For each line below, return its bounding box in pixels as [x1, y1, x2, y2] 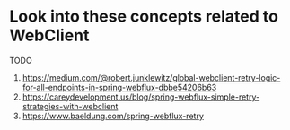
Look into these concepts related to [9, 6, 278, 27]
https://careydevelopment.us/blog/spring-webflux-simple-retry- [22, 91, 260, 102]
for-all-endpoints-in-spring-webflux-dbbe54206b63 [22, 82, 217, 92]
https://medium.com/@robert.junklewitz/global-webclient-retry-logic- [22, 72, 281, 82]
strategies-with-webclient [22, 100, 119, 111]
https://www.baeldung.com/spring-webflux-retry [22, 110, 205, 121]
